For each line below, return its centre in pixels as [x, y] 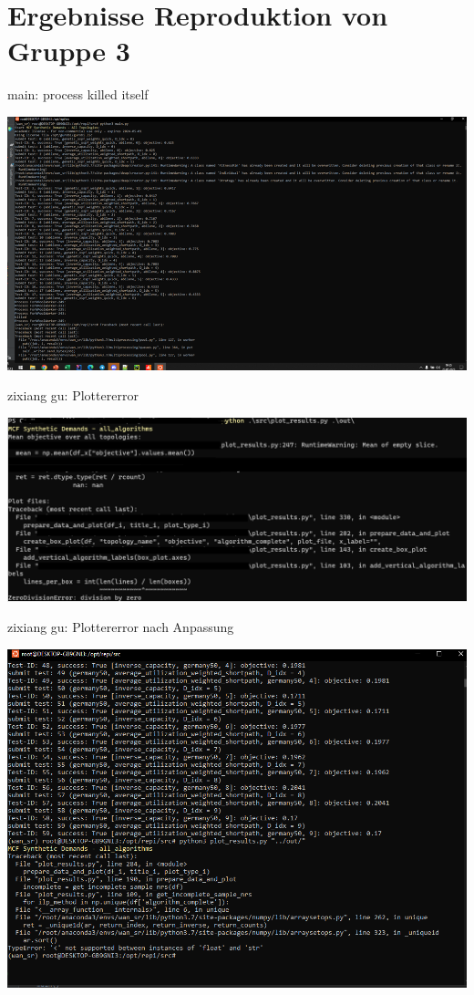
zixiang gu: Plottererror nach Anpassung [121, 627]
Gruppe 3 [69, 51]
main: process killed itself [78, 94]
